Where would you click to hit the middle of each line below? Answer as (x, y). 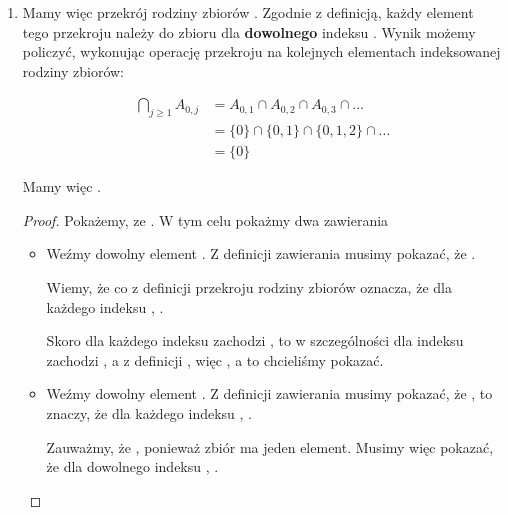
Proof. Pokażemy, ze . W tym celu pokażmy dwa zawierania (205, 219)
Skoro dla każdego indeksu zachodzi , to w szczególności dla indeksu (255, 340)
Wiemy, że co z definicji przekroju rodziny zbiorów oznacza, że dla (249, 287)
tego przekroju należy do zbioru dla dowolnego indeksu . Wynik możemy (249, 31)
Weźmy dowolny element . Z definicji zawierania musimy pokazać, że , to (269, 393)
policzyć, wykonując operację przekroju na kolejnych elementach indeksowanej (261, 51)
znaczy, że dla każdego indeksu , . (149, 413)
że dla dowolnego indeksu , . (132, 466)
